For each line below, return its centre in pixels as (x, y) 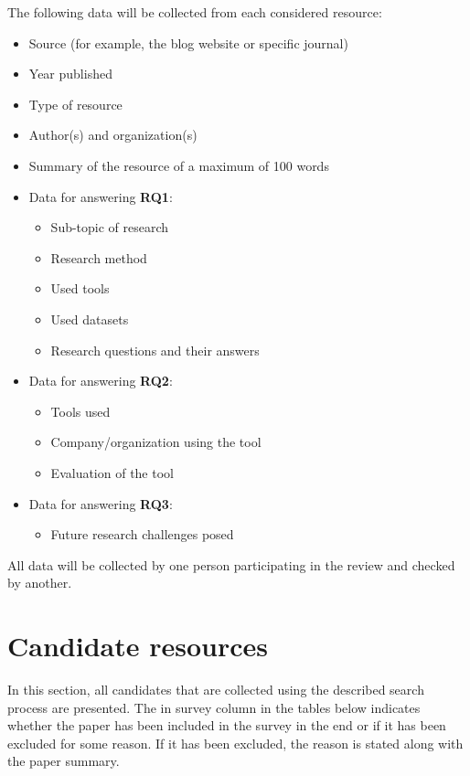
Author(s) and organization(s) (113, 135)
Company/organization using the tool (156, 442)
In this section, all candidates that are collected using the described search (216, 689)
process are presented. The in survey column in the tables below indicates (214, 707)
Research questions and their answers (155, 350)
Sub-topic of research (110, 227)
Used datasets (90, 319)
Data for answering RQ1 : (101, 196)
